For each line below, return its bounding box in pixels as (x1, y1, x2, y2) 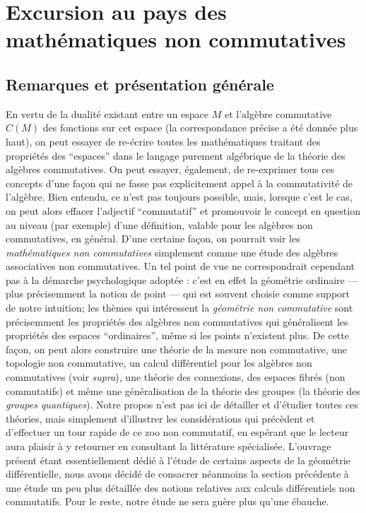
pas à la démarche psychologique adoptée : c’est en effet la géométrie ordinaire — (6, 272, 358, 287)
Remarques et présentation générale (6, 73, 274, 95)
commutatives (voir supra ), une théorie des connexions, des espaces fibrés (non (6, 370, 346, 384)
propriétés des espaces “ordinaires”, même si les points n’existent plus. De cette (6, 328, 349, 343)
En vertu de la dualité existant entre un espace (6, 106, 209, 121)
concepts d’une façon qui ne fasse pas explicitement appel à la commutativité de (6, 175, 353, 190)
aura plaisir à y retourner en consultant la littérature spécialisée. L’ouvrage (6, 439, 331, 454)
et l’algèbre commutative (224, 106, 332, 121)
